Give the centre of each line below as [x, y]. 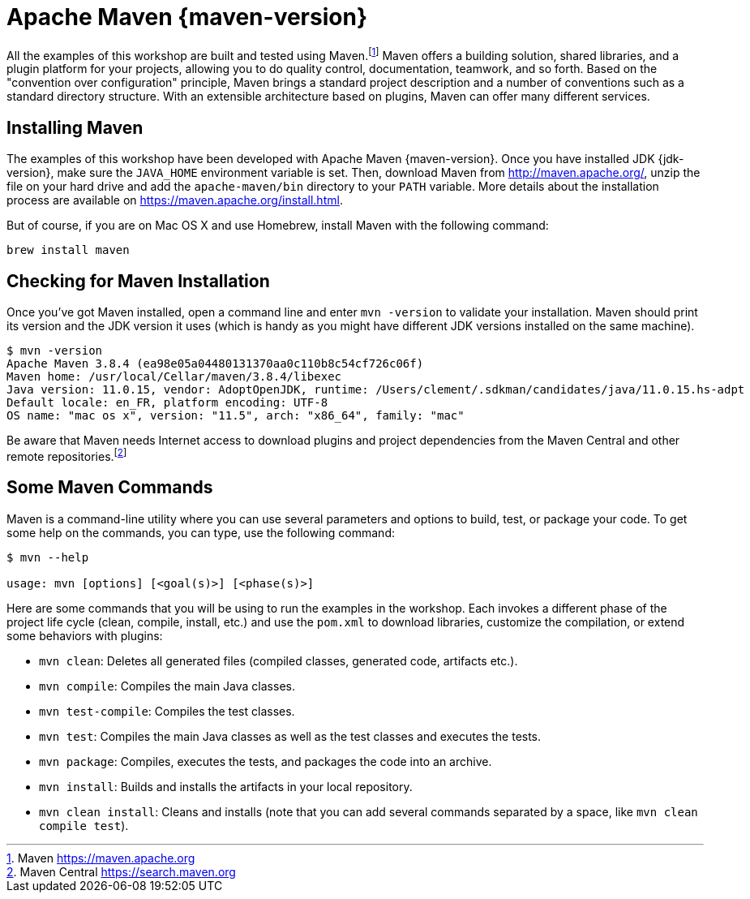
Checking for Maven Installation [138, 281]
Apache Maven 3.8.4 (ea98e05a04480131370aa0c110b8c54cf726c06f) [215, 364]
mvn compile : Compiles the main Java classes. [167, 686]
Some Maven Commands [110, 488]
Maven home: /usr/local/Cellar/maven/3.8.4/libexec [174, 377]
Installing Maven [75, 127]
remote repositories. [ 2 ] [67, 455]
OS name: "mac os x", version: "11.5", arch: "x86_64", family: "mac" [236, 416]
